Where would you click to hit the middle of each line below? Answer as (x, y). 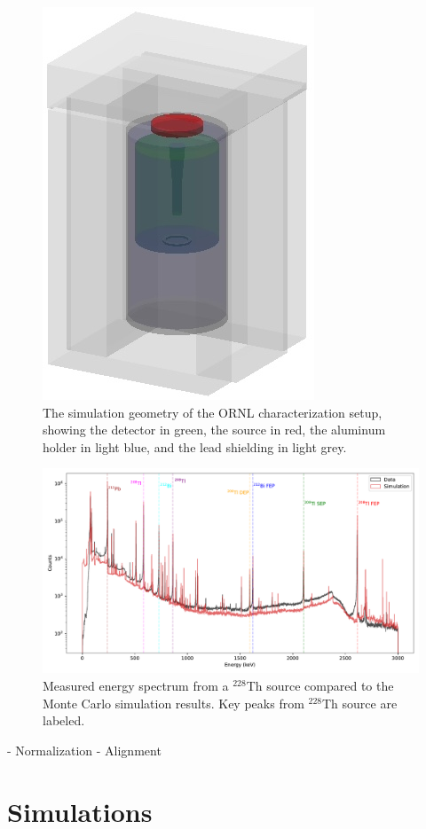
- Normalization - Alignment (84, 750)
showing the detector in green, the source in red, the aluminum (214, 430)
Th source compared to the (320, 686)
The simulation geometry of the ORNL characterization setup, (213, 412)
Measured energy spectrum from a (136, 686)
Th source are (359, 703)
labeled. (64, 720)
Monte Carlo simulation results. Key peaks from (174, 703)
